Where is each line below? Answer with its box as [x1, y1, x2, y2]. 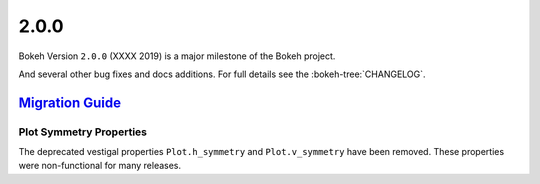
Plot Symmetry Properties [18, 125, 147, 139]
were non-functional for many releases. [18, 160, 182, 172]
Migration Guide [18, 94, 122, 111]
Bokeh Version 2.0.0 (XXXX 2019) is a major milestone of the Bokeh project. [18, 50, 336, 62]
